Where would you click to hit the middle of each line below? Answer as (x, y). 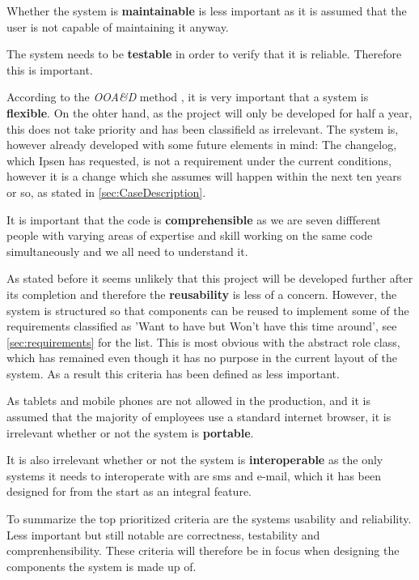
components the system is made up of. (102, 566)
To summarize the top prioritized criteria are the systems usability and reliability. (209, 519)
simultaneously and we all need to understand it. (127, 251)
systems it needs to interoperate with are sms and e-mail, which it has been (194, 475)
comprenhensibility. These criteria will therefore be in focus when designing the (203, 550)
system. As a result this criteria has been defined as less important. (173, 373)
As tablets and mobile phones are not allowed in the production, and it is (188, 401)
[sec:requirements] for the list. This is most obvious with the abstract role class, (203, 341)
